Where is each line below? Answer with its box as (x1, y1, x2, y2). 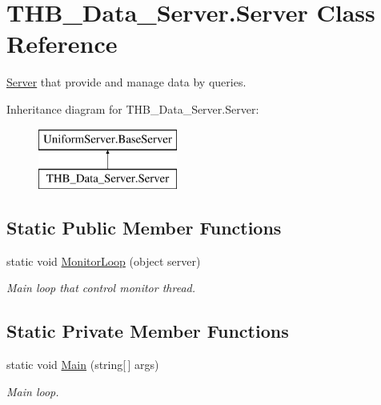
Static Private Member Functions (6, 319, 289, 343)
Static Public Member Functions (6, 215, 282, 240)
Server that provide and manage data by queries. (6, 74, 247, 90)
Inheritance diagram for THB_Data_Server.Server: (6, 100, 259, 117)
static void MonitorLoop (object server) (6, 252, 201, 269)
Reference (6, 27, 118, 60)
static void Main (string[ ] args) (6, 356, 159, 373)
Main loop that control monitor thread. (6, 279, 196, 296)
